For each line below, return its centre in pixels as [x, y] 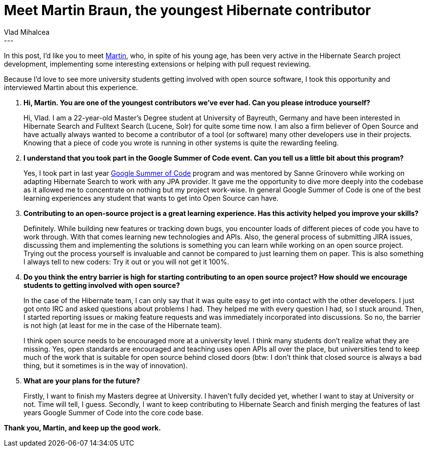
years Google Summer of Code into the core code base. [113, 412]
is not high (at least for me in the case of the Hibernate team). [123, 325]
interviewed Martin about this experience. [71, 87]
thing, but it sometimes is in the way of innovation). [106, 365]
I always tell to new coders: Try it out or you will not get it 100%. [126, 261]
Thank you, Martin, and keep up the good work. [82, 427]
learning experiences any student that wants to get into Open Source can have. [151, 198]
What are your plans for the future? [82, 380]
